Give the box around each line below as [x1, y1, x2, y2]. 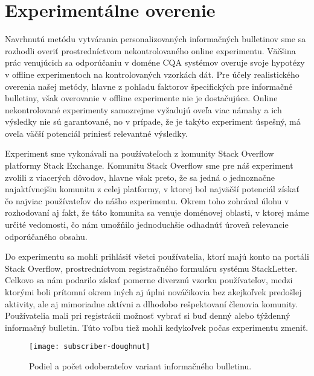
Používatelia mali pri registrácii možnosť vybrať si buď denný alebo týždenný [5, 309, 290, 322]
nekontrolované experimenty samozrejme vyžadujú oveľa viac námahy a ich [5, 103, 282, 116]
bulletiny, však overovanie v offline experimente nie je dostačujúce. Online [5, 92, 278, 104]
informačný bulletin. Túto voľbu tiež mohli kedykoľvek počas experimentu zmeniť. [5, 321, 309, 333]
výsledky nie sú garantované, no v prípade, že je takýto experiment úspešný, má [5, 115, 301, 128]
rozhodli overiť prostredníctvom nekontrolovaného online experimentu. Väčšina [5, 44, 296, 57]
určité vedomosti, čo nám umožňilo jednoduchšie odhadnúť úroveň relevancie [5, 218, 289, 231]
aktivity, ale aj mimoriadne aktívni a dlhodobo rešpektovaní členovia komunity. [5, 297, 298, 310]
